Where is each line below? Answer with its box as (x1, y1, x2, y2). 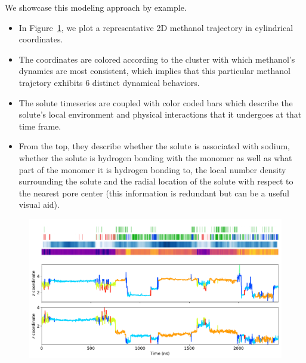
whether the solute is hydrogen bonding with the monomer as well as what (18, 151, 292, 164)
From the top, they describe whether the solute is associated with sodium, (18, 140, 290, 152)
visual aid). (18, 198, 60, 211)
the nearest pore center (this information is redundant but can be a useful (18, 186, 289, 199)
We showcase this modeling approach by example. (5, 1, 187, 13)
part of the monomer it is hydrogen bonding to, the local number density (18, 163, 286, 176)
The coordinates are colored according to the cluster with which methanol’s (18, 53, 295, 65)
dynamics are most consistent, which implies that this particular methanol (18, 64, 290, 77)
